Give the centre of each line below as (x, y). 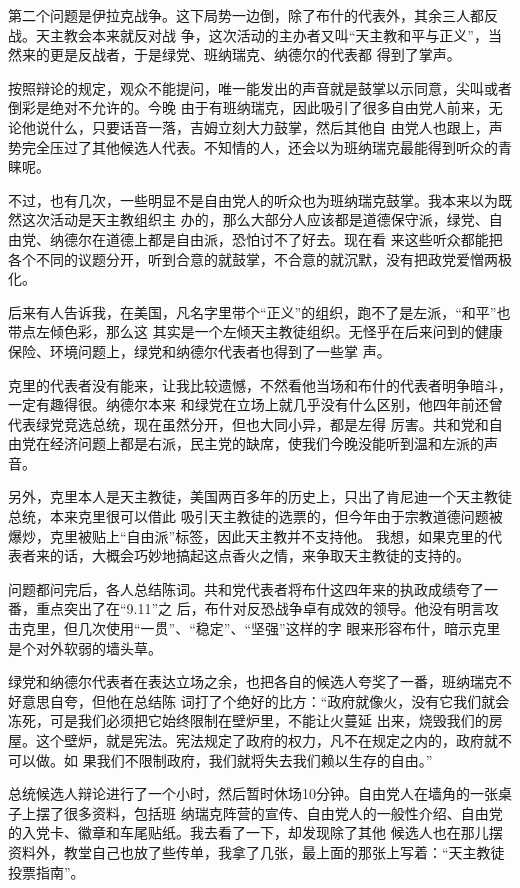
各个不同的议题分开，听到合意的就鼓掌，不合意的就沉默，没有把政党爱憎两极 (260, 258)
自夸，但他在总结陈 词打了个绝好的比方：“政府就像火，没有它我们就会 (279, 700)
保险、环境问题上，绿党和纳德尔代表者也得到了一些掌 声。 (199, 350)
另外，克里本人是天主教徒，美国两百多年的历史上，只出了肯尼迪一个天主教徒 (260, 496)
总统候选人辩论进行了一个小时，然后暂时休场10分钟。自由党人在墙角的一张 (253, 793)
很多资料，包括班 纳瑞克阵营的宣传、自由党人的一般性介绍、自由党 (283, 812)
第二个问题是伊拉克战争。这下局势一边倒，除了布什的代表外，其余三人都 (246, 15)
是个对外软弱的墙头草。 (85, 647)
